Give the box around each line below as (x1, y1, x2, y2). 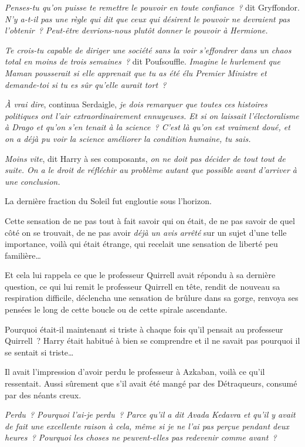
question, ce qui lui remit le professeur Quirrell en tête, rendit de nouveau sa (5, 280, 280, 292)
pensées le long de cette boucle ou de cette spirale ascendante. (5, 303, 228, 316)
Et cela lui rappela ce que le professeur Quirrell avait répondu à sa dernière (5, 269, 276, 281)
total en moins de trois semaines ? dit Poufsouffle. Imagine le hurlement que (5, 55, 281, 67)
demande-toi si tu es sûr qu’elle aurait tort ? (5, 78, 167, 90)
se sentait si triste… (5, 346, 74, 358)
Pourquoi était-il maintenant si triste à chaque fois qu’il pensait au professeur (5, 323, 283, 335)
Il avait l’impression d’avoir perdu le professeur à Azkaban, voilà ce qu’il (5, 365, 265, 378)
